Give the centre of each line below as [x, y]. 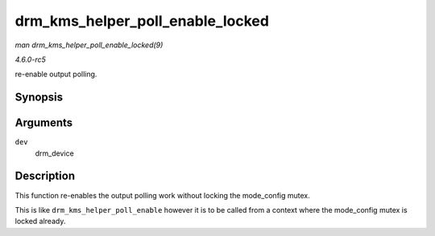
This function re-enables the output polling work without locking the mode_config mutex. [162, 195]
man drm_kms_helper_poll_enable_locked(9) [89, 45]
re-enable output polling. [56, 74]
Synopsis [39, 98]
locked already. [40, 222]
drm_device [54, 153]
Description [45, 176]
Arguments [44, 123]
